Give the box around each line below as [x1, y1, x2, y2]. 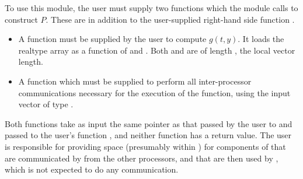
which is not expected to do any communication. [5, 163, 179, 176]
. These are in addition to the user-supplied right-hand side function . [46, 13, 295, 25]
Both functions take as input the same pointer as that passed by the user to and [5, 117, 292, 129]
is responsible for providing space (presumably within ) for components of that [5, 140, 286, 152]
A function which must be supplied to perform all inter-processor [18, 75, 252, 87]
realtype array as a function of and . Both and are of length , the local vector [18, 44, 295, 56]
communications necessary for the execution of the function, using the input [18, 86, 291, 99]
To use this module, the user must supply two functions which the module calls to [5, 2, 298, 13]
